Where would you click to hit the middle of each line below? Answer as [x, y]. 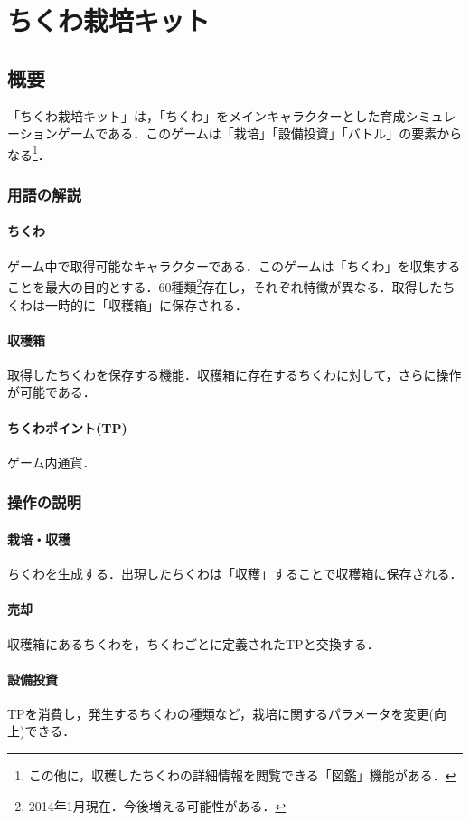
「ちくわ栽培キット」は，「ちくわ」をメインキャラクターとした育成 [207, 115]
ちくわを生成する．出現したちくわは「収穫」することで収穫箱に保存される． [235, 574]
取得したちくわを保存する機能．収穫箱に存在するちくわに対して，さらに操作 [235, 374]
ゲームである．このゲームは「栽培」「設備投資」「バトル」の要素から [260, 133]
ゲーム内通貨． [52, 462]
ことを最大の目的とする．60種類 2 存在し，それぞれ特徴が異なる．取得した [225, 285]
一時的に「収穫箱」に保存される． [146, 304]
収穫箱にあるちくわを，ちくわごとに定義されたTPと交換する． [193, 643]
